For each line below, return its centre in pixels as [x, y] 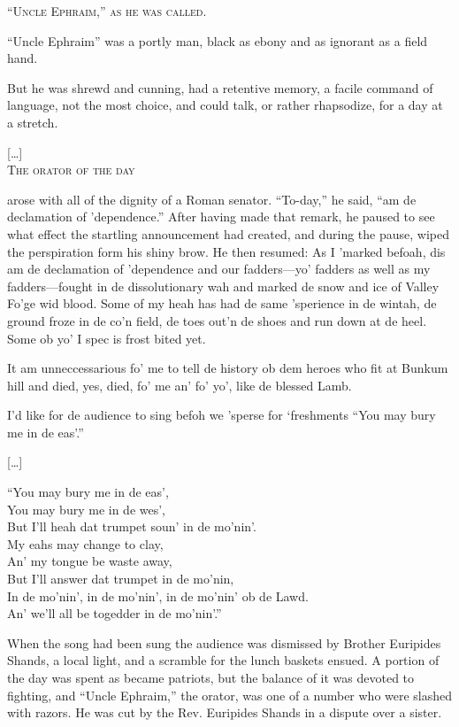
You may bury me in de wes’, [86, 509]
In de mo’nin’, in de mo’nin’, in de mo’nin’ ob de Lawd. [158, 596]
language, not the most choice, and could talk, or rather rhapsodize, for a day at [225, 105]
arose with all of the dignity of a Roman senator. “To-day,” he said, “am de [212, 199]
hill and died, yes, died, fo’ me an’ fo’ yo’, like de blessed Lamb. [180, 385]
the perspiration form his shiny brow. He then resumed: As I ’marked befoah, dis [226, 251]
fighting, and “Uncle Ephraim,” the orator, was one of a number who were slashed [230, 695]
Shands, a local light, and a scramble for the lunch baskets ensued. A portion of [223, 660]
